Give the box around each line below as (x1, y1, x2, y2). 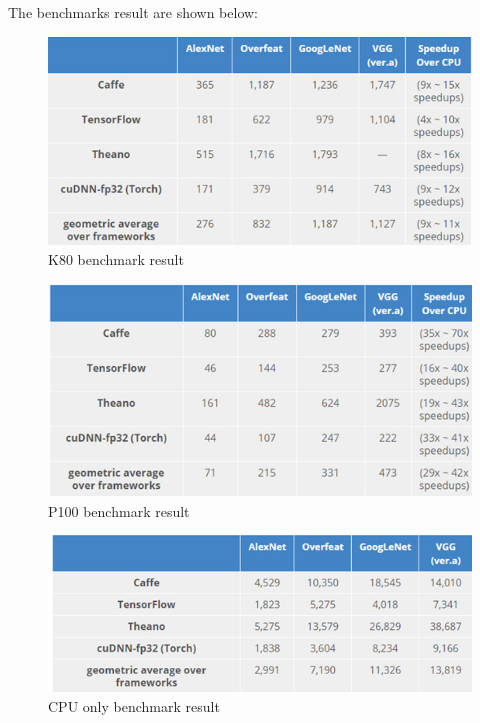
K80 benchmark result (48, 249, 184, 270)
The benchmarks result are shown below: (8, 2, 258, 22)
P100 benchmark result (48, 500, 190, 521)
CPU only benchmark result (48, 695, 220, 716)
